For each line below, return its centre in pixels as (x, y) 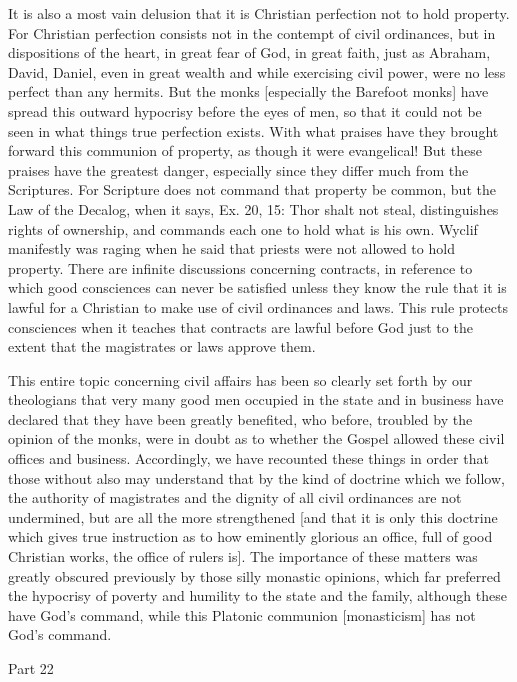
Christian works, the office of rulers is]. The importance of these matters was (243, 556)
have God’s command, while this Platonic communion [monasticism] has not (242, 614)
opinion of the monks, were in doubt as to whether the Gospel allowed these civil (256, 438)
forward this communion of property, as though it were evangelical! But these (245, 150)
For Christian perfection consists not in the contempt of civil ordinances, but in (252, 32)
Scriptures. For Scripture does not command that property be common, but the (252, 189)
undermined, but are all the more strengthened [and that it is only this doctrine (253, 516)
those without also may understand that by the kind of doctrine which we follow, (256, 477)
